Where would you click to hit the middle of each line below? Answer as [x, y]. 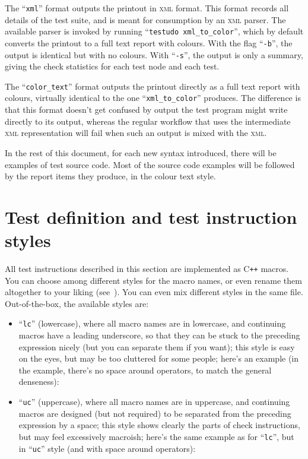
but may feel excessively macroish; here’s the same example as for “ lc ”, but [156, 436]
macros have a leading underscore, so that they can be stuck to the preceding [159, 335]
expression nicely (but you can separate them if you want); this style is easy [157, 346]
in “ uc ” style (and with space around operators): [107, 448]
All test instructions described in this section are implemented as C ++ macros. [147, 268]
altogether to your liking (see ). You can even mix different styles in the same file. [154, 292]
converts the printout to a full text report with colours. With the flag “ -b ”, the [149, 42]
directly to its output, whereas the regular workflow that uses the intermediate [148, 121]
